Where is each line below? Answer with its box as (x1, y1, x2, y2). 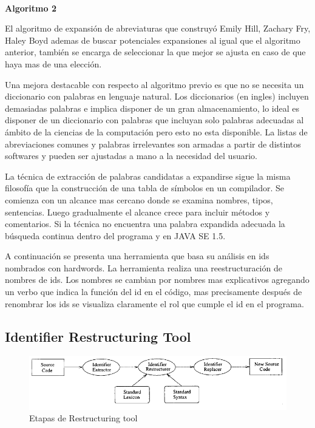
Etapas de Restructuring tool (29, 412, 138, 424)
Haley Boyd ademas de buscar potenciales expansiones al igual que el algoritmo (5, 33, 300, 46)
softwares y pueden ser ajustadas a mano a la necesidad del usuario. (5, 149, 257, 162)
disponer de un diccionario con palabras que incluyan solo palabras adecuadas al (5, 114, 304, 126)
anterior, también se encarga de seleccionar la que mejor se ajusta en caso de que (5, 46, 306, 58)
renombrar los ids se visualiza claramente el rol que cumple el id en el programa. (5, 297, 304, 310)
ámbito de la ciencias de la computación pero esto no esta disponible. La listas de (5, 125, 308, 138)
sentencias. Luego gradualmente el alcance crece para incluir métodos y (5, 205, 270, 218)
